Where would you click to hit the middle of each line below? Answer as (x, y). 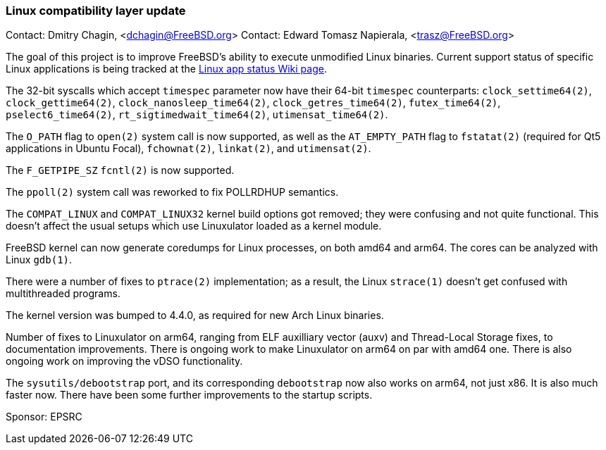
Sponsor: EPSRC (44, 417)
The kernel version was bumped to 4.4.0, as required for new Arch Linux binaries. (195, 315)
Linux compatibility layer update (96, 11)
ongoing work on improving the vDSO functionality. (124, 361)
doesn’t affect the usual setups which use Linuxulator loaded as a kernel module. (194, 226)
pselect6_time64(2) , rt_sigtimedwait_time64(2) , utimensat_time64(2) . (197, 115)
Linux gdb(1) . (39, 260)
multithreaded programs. (63, 294)
